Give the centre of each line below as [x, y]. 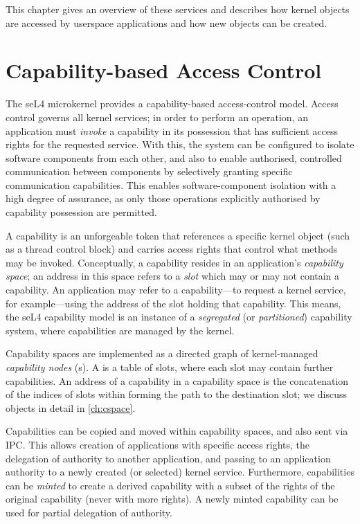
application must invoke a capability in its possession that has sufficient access [172, 130]
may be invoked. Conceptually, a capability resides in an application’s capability [174, 262]
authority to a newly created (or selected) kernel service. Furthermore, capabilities [180, 472]
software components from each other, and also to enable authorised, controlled [174, 157]
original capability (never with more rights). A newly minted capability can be [172, 499]
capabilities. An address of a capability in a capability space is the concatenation [177, 380]
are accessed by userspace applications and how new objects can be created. [166, 22]
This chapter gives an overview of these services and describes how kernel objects [178, 9]
